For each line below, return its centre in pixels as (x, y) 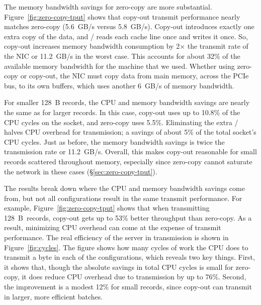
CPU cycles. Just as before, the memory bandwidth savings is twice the (114, 141)
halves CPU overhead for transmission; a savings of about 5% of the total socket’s (130, 132)
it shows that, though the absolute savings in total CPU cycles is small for (119, 267)
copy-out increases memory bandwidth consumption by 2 (92, 46)
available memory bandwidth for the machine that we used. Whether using (119, 66)
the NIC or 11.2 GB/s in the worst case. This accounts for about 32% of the (122, 56)
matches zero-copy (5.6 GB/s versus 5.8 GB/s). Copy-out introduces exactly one (129, 26)
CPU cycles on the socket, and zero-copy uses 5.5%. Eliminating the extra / (121, 122)
